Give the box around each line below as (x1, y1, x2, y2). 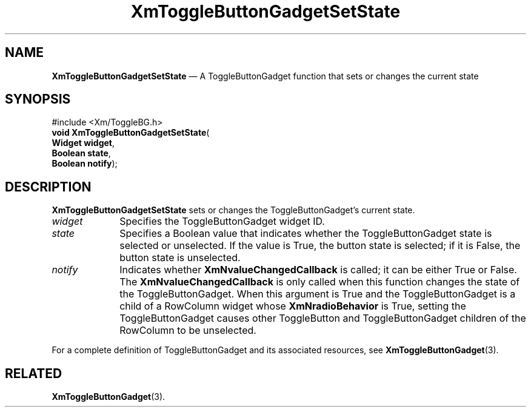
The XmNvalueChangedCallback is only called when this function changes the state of (119, 276, 520, 288)
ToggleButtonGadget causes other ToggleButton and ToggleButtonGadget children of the (119, 312, 526, 325)
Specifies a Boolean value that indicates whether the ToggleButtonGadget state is (119, 227, 492, 240)
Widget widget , (52, 138, 115, 148)
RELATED (5, 365, 62, 381)
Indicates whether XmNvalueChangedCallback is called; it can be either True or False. (119, 264, 517, 276)
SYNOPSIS (5, 91, 71, 107)
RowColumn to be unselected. (119, 324, 256, 337)
